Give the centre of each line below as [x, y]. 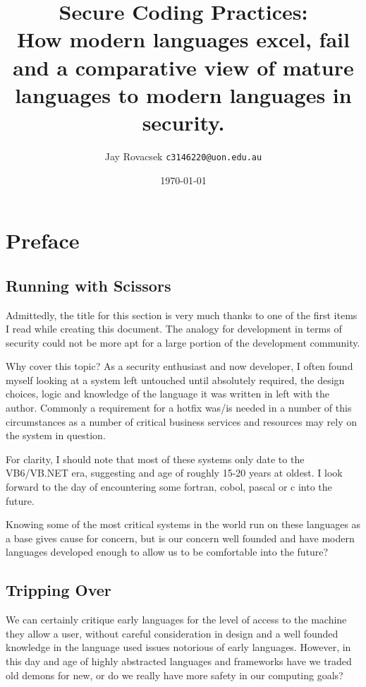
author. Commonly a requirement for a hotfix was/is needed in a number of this [179, 408]
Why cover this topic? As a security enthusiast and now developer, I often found [179, 366]
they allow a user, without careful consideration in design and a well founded [172, 633]
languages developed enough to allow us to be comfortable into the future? [167, 552]
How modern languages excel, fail [183, 39]
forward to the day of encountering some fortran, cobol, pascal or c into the [169, 487]
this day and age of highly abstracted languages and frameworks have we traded [179, 661]
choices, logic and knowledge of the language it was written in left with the [168, 394]
